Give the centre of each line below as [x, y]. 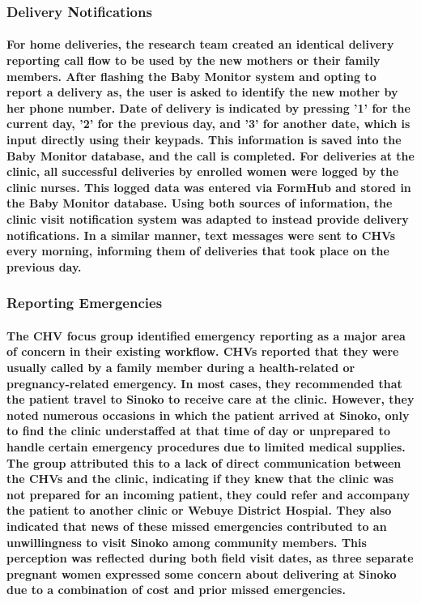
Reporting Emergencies [85, 303]
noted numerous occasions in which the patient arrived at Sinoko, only [208, 415]
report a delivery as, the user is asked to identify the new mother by [202, 92]
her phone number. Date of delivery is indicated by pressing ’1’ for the [208, 107]
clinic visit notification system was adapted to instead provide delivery [208, 218]
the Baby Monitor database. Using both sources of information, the [200, 203]
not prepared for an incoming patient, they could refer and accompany [208, 494]
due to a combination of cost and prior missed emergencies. [176, 590]
